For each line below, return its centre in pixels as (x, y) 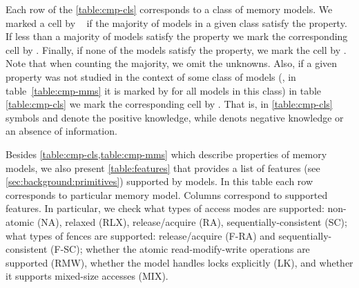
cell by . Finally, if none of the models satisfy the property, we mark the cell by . (176, 49)
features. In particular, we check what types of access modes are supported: (165, 208)
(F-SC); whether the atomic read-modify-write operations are (180, 249)
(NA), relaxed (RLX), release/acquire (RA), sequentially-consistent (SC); (192, 221)
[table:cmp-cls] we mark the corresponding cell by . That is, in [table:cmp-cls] (169, 104)
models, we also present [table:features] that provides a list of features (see (163, 167)
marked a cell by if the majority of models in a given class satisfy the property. (176, 22)
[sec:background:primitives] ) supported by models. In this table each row (159, 181)
